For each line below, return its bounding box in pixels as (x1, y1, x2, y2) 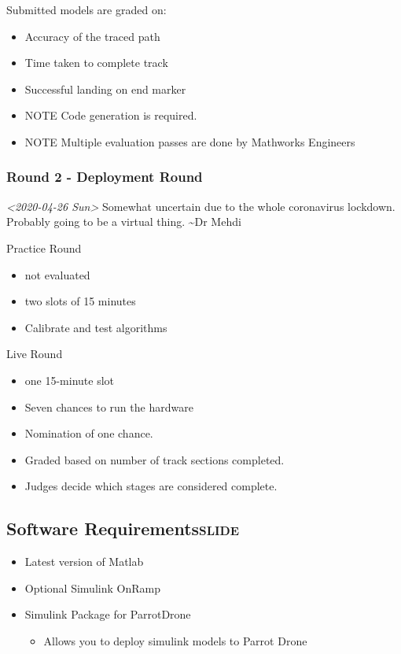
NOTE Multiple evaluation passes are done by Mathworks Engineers (24, 133, 355, 150)
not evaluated (24, 266, 90, 283)
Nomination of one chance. (24, 425, 153, 442)
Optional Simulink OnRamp (24, 579, 160, 596)
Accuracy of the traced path (24, 28, 160, 44)
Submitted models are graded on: (6, 2, 167, 17)
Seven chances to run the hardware (24, 398, 193, 415)
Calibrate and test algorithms (24, 319, 167, 335)
